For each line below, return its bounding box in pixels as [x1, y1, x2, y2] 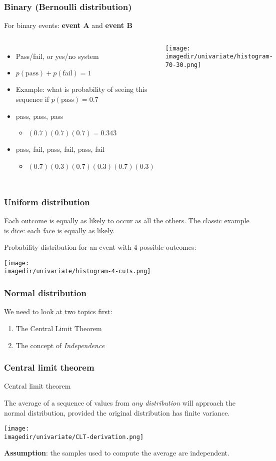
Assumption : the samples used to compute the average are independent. [4, 448, 229, 458]
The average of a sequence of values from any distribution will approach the [4, 397, 235, 408]
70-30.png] [165, 61, 201, 69]
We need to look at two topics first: [4, 306, 112, 317]
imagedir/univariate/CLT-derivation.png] [4, 433, 144, 441]
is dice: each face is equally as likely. [4, 225, 115, 235]
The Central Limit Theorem [15, 323, 102, 333]
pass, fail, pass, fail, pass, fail [15, 144, 105, 154]
